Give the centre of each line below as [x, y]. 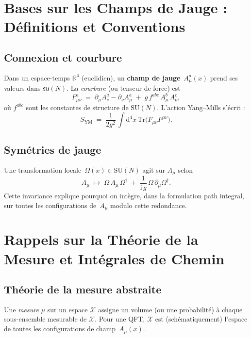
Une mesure [21, 309]
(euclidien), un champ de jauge [131, 77]
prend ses [224, 77]
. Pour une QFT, [120, 319]
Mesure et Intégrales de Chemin [114, 258]
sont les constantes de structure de [77, 107]
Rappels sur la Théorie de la [101, 239]
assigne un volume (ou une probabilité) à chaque [170, 309]
